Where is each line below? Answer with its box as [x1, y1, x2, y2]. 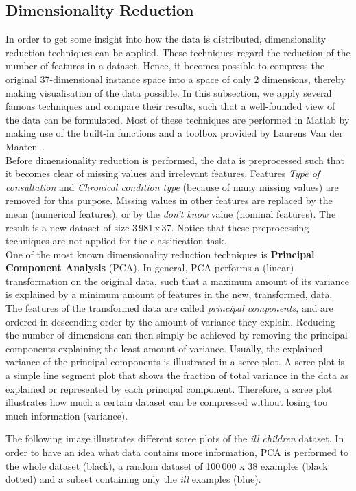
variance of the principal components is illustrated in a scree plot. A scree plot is [5, 354, 345, 369]
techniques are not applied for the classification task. [5, 233, 227, 248]
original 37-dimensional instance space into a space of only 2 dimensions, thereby [5, 71, 346, 86]
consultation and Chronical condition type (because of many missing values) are [5, 179, 339, 194]
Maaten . [5, 139, 45, 153]
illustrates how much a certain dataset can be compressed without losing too [5, 395, 328, 409]
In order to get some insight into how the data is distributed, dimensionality [5, 32, 327, 46]
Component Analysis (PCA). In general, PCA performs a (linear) [5, 260, 294, 275]
